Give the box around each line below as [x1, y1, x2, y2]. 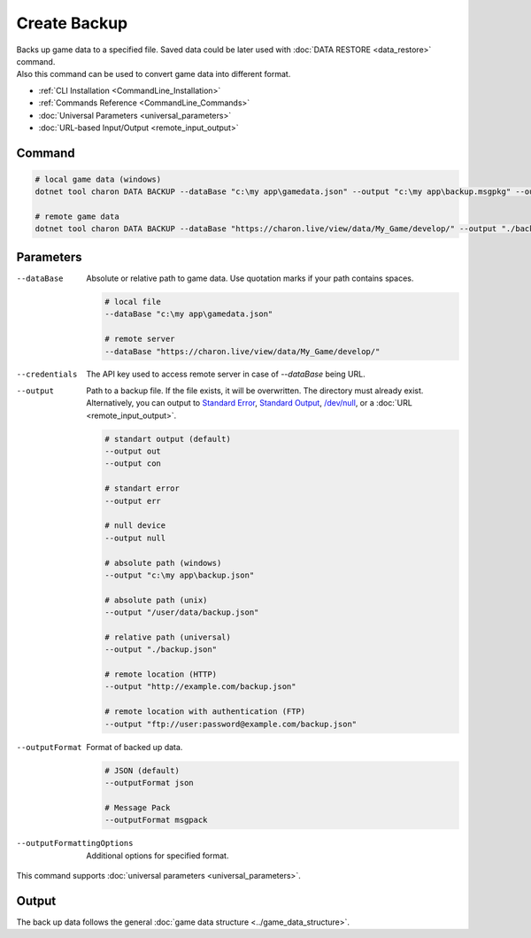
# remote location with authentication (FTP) [104, 707, 306, 717]
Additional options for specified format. [86, 850, 229, 861]
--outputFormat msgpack [104, 815, 208, 826]
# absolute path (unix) [104, 594, 208, 605]
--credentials [16, 369, 78, 380]
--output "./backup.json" [104, 645, 217, 655]
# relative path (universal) [104, 632, 232, 642]
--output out [104, 446, 161, 456]
